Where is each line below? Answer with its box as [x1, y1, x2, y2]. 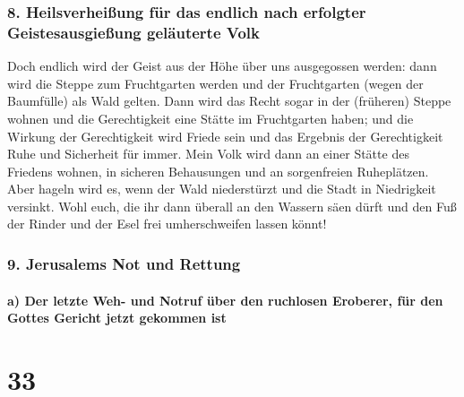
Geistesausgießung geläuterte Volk [7, 21, 260, 43]
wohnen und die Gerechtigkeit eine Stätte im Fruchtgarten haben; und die [7, 108, 414, 127]
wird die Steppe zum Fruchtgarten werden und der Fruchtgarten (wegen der [7, 73, 424, 92]
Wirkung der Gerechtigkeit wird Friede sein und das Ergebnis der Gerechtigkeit [7, 126, 443, 145]
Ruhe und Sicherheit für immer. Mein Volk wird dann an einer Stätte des [7, 144, 409, 163]
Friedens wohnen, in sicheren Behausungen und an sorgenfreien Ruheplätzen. [7, 161, 429, 180]
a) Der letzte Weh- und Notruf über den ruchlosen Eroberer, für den [7, 290, 443, 309]
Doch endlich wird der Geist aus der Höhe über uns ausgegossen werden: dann [7, 56, 437, 75]
